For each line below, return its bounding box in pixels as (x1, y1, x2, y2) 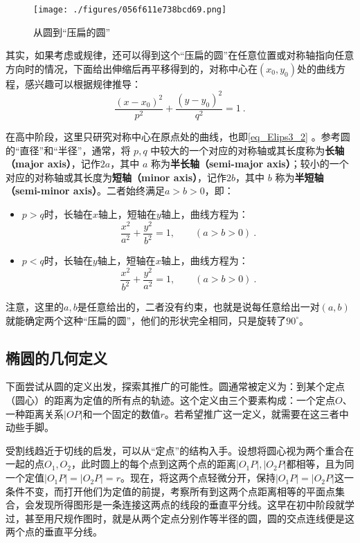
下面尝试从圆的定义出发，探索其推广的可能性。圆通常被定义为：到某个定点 (6, 379, 345, 394)
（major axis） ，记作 (6, 156, 100, 171)
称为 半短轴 (275, 169, 324, 184)
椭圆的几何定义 (6, 347, 107, 368)
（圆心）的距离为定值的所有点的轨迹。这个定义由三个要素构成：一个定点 (6, 393, 335, 407)
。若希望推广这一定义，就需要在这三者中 (164, 406, 349, 421)
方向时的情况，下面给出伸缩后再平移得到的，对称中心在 (6, 61, 258, 75)
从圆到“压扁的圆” (33, 24, 111, 39)
